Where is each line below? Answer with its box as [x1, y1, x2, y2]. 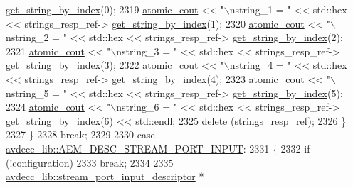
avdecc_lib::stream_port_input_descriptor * [6, 169, 204, 184]
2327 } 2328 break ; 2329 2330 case [6, 127, 155, 142]
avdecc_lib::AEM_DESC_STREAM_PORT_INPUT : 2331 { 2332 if [6, 140, 310, 155]
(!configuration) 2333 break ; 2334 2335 [6, 155, 174, 170]
